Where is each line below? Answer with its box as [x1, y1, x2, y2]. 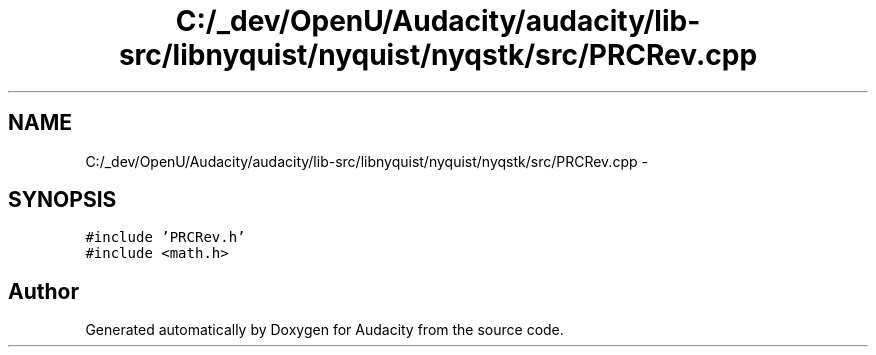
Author [8, 278, 79, 304]
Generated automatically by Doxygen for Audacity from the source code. [85, 321, 564, 339]
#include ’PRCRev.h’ [85, 229, 246, 246]
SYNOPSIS [8, 187, 117, 213]
